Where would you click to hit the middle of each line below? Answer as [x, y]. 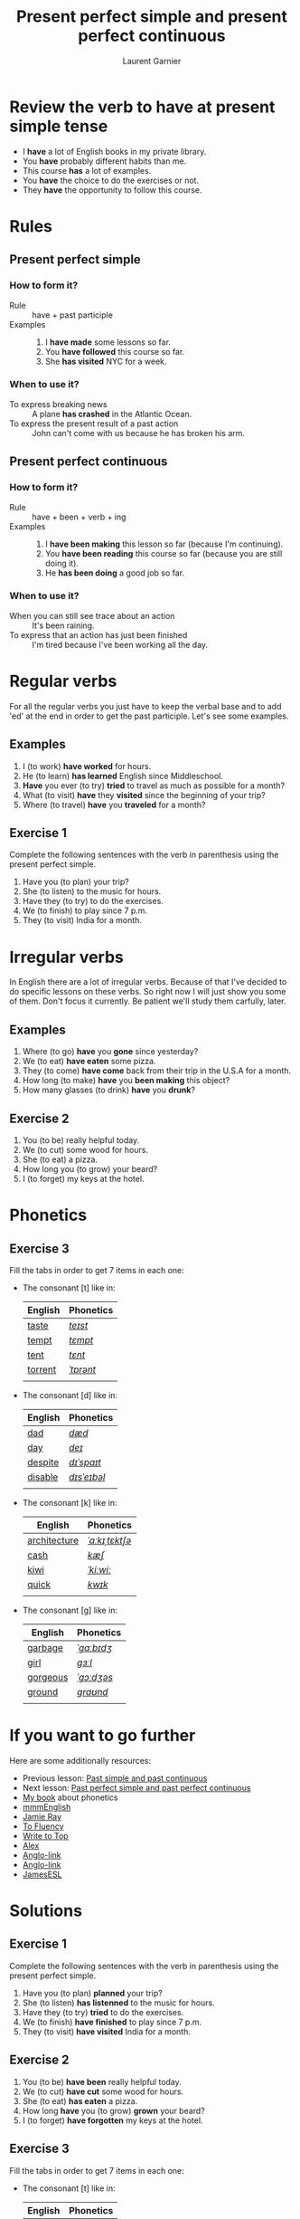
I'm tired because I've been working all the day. [120, 644]
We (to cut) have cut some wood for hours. [103, 2091]
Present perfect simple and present [152, 17]
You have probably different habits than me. [104, 161]
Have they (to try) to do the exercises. [93, 901]
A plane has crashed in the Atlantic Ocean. [112, 414]
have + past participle [72, 315]
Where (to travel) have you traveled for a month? [114, 805]
